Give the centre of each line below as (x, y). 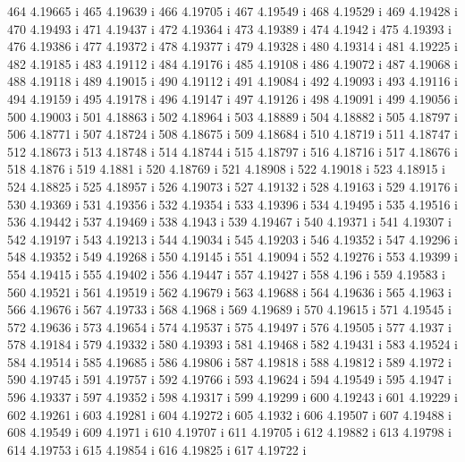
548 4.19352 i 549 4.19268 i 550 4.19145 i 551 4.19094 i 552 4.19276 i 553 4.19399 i (232, 257)
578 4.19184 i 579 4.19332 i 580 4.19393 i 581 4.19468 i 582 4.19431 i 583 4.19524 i (232, 344)
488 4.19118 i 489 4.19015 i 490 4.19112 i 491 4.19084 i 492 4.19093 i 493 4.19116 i (232, 81)
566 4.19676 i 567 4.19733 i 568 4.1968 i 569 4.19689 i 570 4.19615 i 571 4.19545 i (229, 309)
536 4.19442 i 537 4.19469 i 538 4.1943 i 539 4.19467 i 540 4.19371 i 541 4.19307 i (229, 222)
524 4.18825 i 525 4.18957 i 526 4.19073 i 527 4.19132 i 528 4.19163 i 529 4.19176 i (232, 186)
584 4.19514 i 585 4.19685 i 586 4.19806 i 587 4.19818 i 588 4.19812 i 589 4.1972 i (229, 361)
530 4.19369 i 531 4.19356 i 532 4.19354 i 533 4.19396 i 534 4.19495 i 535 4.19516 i (232, 204)
